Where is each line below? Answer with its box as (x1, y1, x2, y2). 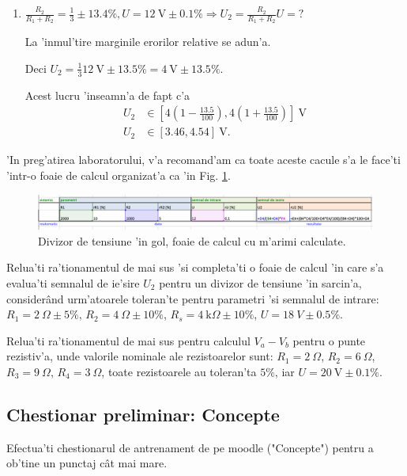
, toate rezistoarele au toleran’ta (101, 363, 257, 379)
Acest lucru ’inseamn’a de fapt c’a (24, 86, 190, 103)
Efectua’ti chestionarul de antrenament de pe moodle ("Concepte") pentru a (6, 439, 374, 455)
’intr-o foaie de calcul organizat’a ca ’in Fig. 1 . (6, 166, 231, 183)
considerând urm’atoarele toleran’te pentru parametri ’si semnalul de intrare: (6, 290, 379, 307)
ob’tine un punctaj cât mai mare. (6, 455, 168, 471)
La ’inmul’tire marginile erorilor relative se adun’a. (24, 33, 271, 50)
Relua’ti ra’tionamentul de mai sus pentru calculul (6, 332, 251, 348)
